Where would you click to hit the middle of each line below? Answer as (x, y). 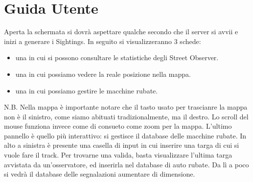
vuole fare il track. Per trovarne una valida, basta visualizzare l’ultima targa (118, 155)
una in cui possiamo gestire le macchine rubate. (87, 90)
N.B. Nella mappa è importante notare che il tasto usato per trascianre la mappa (126, 107)
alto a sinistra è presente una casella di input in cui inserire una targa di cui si (122, 145)
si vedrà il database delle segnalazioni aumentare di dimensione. (100, 174)
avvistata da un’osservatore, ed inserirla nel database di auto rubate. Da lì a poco (126, 164)
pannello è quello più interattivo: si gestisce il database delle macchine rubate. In (125, 135)
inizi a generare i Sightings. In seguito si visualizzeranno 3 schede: (103, 41)
